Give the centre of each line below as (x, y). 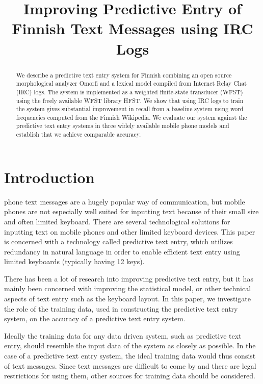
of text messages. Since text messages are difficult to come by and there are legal (130, 365)
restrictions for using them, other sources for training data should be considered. (130, 376)
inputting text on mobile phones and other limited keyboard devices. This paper (130, 231)
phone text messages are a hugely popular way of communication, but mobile (125, 201)
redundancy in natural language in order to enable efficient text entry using (122, 251)
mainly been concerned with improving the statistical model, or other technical (128, 288)
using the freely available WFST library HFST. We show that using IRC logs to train (130, 100)
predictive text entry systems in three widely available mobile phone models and (123, 126)
